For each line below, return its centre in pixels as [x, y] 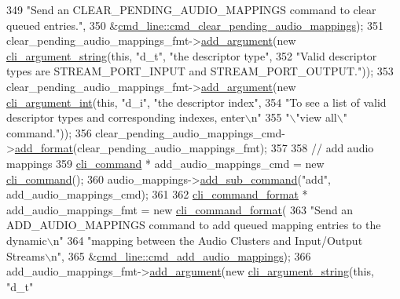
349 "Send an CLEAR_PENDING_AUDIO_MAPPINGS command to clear [191, 9]
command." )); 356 [49, 132]
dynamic [27, 240]
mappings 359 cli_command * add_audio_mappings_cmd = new [165, 163]
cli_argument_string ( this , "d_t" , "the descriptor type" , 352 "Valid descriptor [192, 55]
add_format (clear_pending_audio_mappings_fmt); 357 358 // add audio [194, 148]
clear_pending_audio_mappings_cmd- [191, 132]
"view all [316, 117]
